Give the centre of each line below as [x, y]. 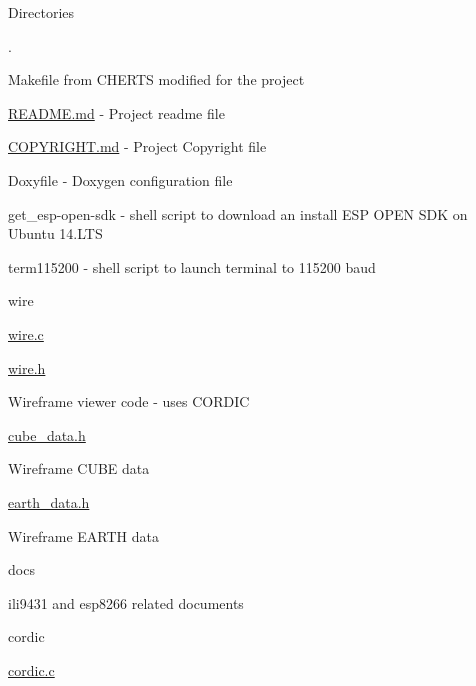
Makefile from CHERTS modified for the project [156, 79]
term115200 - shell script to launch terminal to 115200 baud [192, 266]
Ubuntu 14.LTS [55, 233]
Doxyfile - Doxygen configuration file [120, 179]
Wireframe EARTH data [83, 535]
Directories [41, 12]
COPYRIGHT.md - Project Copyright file [137, 146]
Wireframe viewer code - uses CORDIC [129, 401]
